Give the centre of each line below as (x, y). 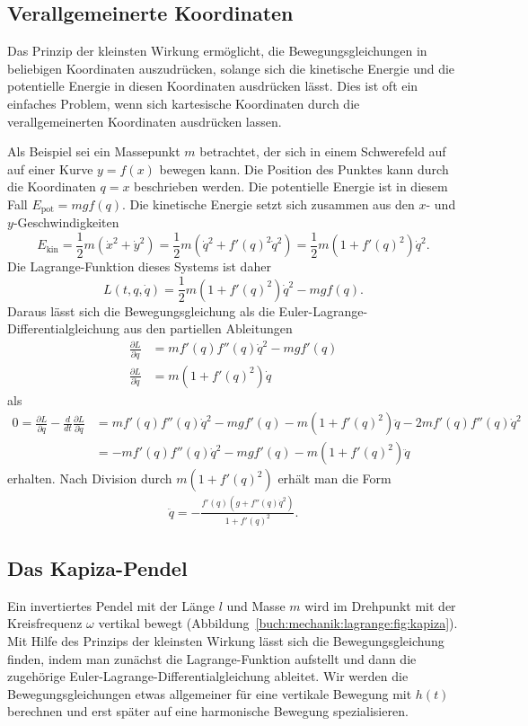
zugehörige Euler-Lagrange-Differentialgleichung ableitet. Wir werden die (208, 676)
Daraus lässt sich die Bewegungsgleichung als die (141, 310)
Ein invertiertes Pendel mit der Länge (111, 605)
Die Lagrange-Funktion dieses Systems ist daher (139, 266)
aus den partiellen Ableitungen (208, 328)
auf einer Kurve (50, 168)
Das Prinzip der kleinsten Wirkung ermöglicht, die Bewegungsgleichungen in (217, 51)
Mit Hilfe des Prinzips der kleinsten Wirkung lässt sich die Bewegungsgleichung (226, 641)
